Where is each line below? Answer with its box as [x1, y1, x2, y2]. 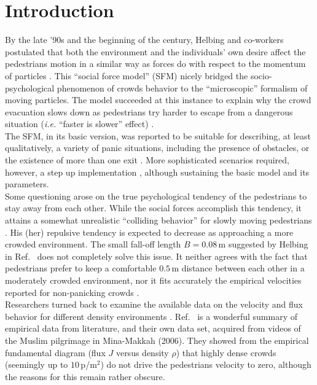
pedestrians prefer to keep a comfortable [5, 262, 157, 274]
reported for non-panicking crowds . [5, 286, 139, 298]
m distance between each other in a [171, 262, 305, 274]
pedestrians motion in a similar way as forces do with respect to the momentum [5, 57, 306, 70]
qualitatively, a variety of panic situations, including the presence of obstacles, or [5, 141, 310, 154]
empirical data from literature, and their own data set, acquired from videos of [5, 322, 301, 335]
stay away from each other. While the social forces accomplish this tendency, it [5, 201, 302, 214]
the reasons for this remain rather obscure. [5, 370, 165, 383]
